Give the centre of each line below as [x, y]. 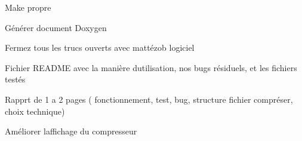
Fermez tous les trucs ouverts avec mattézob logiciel [100, 47]
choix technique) [35, 111]
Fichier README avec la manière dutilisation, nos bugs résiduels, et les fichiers [151, 67]
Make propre [28, 7]
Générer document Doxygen [56, 27]
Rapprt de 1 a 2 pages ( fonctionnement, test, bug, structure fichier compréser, [149, 99]
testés [15, 79]
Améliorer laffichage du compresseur [71, 131]
